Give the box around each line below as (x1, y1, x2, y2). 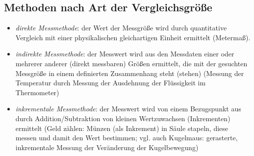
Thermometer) (15, 87, 59, 97)
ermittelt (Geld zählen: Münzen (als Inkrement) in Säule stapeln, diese (15, 123, 229, 133)
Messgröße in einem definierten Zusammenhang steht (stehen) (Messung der (15, 68, 244, 78)
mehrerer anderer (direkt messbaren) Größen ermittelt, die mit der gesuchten (15, 58, 248, 68)
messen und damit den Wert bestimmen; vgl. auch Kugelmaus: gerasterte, (15, 132, 238, 143)
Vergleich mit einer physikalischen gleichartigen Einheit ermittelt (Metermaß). (15, 32, 251, 42)
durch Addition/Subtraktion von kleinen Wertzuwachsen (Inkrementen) (15, 113, 230, 123)
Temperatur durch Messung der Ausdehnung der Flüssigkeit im (15, 78, 206, 88)
